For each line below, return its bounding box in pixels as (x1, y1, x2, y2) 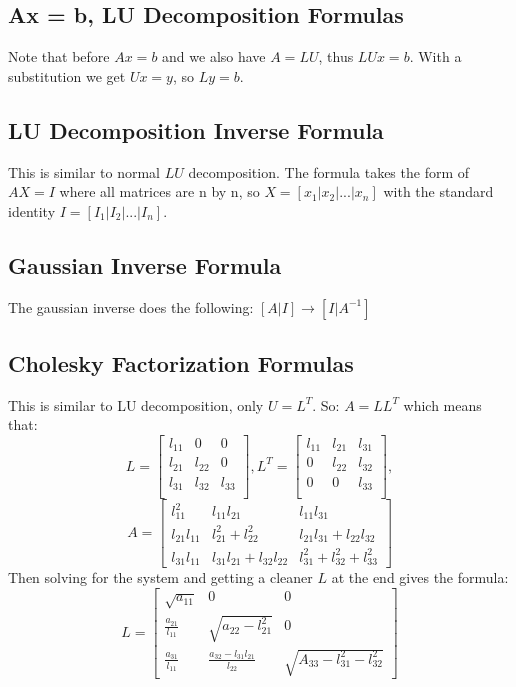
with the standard (383, 181, 494, 202)
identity (8, 200, 56, 221)
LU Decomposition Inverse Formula (8, 114, 384, 145)
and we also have (162, 46, 266, 67)
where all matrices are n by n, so (59, 181, 260, 202)
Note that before (8, 46, 110, 67)
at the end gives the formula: (331, 567, 509, 588)
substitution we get (8, 65, 126, 86)
